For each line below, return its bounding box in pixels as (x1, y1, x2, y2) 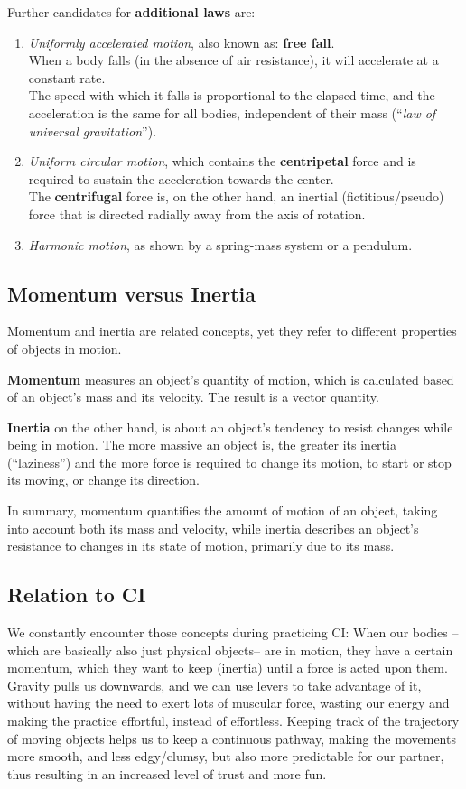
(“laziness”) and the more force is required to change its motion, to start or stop (7, 452, 452, 471)
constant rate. (28, 68, 106, 87)
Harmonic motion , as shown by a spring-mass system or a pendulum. (28, 235, 413, 254)
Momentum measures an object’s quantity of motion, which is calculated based (7, 369, 454, 388)
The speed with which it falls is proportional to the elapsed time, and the (28, 86, 435, 105)
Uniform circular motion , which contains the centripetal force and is (28, 152, 416, 171)
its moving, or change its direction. (7, 470, 200, 489)
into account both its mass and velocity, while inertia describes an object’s (7, 518, 419, 537)
